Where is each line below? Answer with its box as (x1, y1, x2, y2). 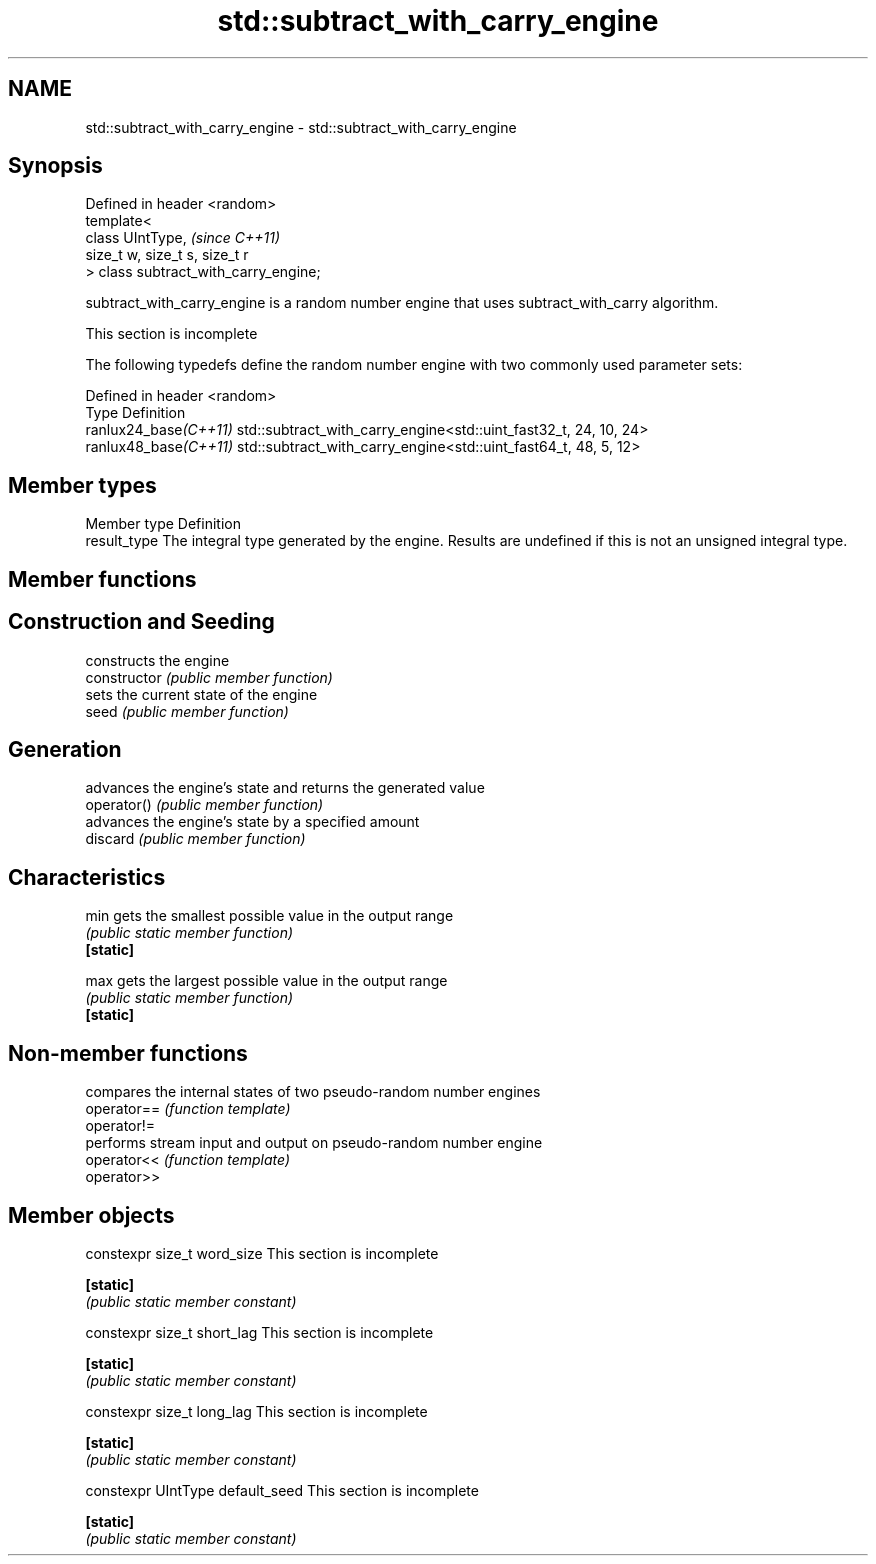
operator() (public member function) (85, 796, 324, 814)
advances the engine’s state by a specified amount (85, 813, 420, 831)
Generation (8, 736, 122, 762)
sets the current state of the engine (85, 685, 318, 703)
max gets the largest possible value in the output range (85, 972, 448, 990)
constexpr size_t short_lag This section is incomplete (85, 1323, 434, 1341)
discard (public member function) (85, 830, 306, 848)
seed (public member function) (85, 702, 289, 720)
